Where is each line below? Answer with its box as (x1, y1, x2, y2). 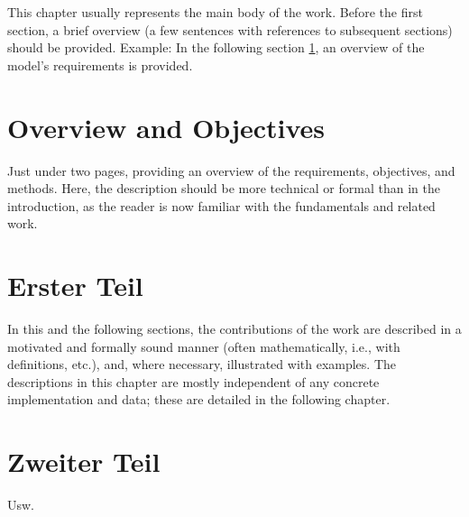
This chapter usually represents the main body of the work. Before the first (7, 3, 423, 21)
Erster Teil (7, 267, 143, 304)
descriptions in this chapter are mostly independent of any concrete (7, 372, 380, 391)
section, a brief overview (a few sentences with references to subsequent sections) (7, 20, 453, 39)
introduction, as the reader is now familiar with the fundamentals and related (7, 196, 436, 215)
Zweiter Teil (7, 443, 161, 480)
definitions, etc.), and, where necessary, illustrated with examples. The (7, 355, 397, 374)
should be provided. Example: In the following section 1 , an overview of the (7, 38, 425, 57)
